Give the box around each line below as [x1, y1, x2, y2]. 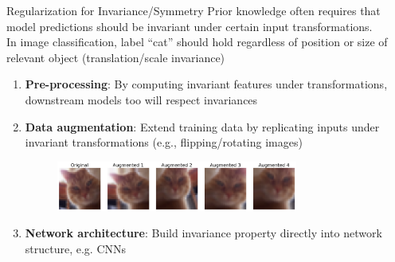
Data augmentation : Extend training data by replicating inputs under [25, 118, 380, 135]
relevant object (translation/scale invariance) [6, 49, 225, 65]
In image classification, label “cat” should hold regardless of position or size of [6, 33, 388, 50]
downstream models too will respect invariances [25, 91, 258, 108]
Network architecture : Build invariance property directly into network [25, 225, 382, 241]
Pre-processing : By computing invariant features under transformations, [25, 76, 388, 92]
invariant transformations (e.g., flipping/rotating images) [25, 134, 303, 151]
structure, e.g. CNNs [25, 240, 127, 257]
